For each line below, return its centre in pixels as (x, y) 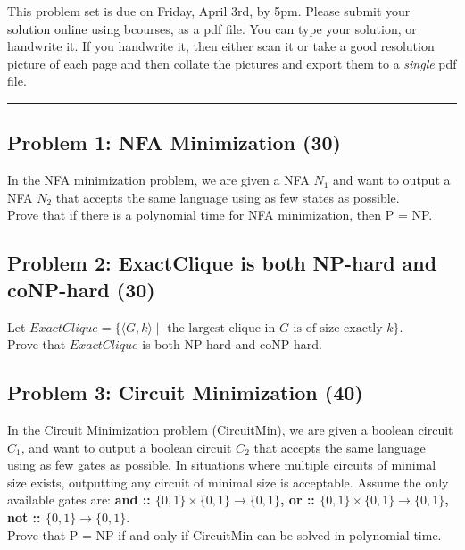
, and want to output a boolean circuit (126, 447)
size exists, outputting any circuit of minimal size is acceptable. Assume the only (228, 482)
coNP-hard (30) (81, 289)
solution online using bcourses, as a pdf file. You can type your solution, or (212, 28)
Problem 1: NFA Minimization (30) (174, 142)
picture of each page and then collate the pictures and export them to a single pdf (232, 63)
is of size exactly (338, 328)
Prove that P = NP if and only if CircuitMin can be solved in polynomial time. (224, 534)
